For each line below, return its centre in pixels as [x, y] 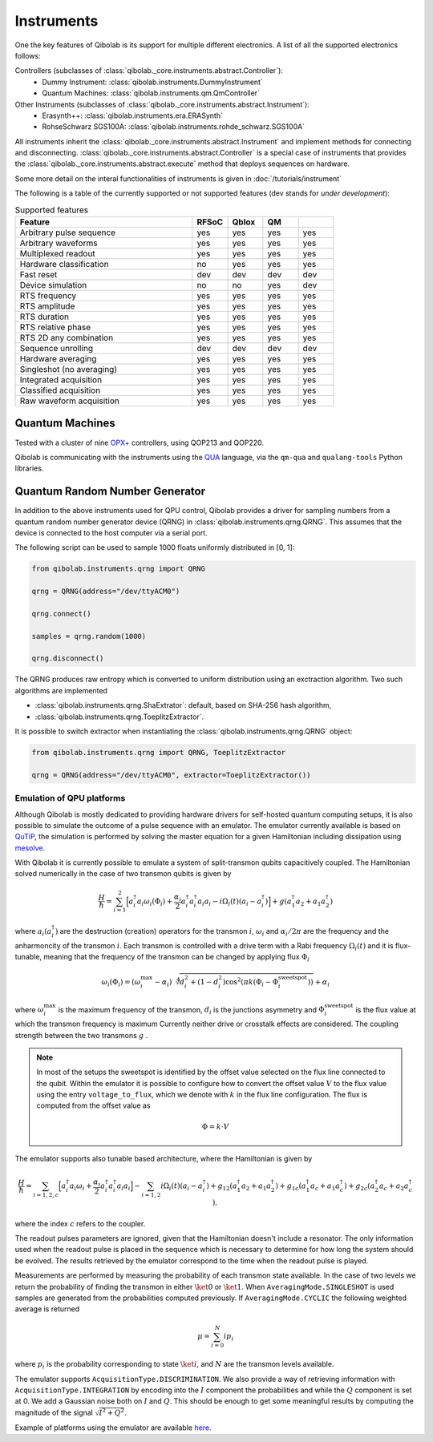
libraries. [29, 468]
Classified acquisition [60, 390]
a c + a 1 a [325, 1187]
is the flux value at [386, 1009]
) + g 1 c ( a [291, 1187]
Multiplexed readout [57, 254]
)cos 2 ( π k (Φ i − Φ [251, 982]
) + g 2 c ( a [359, 1187]
